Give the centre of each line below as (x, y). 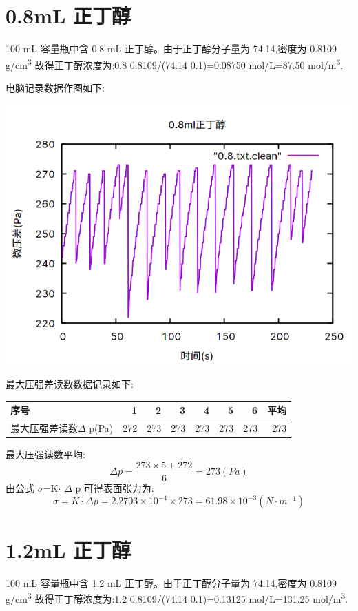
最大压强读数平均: (45, 454)
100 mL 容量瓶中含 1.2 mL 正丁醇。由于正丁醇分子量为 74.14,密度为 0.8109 (171, 582)
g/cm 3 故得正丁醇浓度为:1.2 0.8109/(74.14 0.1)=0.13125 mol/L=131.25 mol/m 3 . (177, 598)
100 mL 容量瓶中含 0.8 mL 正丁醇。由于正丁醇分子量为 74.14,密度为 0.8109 (171, 49)
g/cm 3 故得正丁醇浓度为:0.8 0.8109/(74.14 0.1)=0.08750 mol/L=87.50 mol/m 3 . (175, 63)
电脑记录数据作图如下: (55, 87)
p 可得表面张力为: (115, 487)
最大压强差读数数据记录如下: (70, 384)
